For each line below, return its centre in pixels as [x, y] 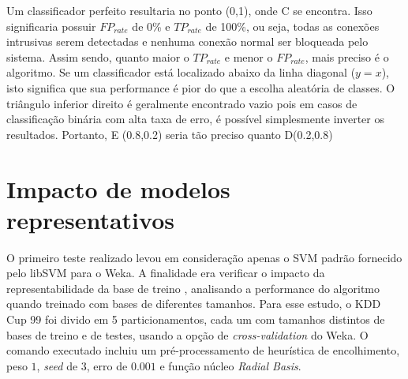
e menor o [249, 56]
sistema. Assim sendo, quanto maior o [98, 56]
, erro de [107, 365]
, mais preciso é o [347, 56]
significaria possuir [51, 26]
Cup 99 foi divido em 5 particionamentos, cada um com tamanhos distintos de [196, 319]
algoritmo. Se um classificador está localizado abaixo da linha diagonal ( [181, 72]
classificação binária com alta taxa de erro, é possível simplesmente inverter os [195, 119]
